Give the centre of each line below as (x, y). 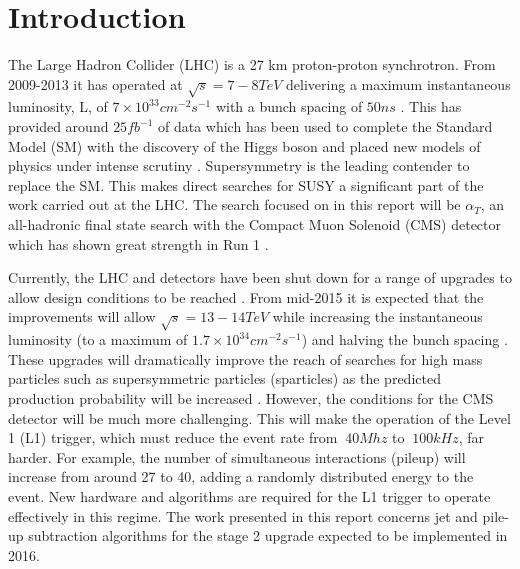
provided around (58, 126)
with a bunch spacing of (289, 106)
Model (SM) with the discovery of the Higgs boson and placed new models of (244, 145)
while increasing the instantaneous (377, 316)
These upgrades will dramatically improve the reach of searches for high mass (245, 358)
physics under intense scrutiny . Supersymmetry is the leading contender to (239, 165)
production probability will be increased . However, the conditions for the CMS (251, 397)
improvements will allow (82, 316)
